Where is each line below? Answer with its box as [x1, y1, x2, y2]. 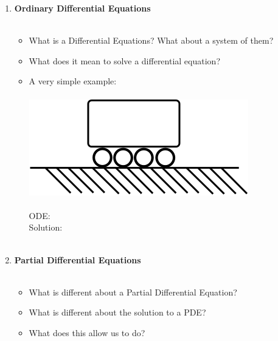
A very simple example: [29, 75, 117, 87]
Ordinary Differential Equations [14, 2, 151, 14]
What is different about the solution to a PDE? [29, 306, 206, 319]
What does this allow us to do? [29, 326, 145, 339]
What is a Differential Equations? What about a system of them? [29, 34, 274, 47]
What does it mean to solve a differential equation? [29, 54, 220, 67]
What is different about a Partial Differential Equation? [29, 285, 237, 298]
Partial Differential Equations [14, 253, 141, 266]
